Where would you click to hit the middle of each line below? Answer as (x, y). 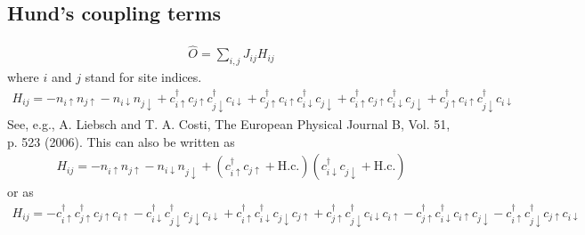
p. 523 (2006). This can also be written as (121, 141)
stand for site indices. (143, 77)
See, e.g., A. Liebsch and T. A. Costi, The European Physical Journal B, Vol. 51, (229, 124)
